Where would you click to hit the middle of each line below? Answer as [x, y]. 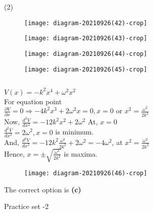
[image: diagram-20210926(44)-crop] [86, 54]
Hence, [14, 153]
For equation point [33, 101]
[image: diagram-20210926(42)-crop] [86, 23]
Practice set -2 [27, 206]
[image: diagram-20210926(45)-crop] [86, 69]
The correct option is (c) [43, 189]
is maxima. [81, 153]
